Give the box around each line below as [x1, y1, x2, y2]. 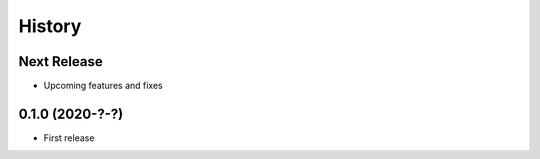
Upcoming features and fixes [43, 80, 164, 92]
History [18, 15, 82, 37]
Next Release [18, 53, 104, 70]
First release [43, 131, 95, 144]
